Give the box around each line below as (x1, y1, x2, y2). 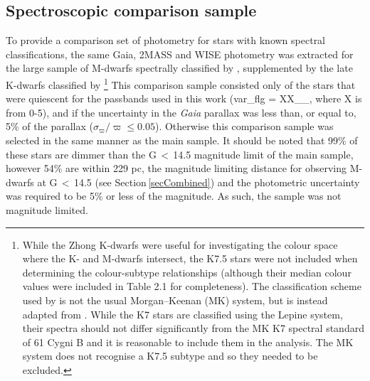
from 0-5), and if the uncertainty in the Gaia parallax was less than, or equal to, (6, 104, 356, 119)
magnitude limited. (6, 202, 88, 217)
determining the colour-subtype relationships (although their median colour (22, 264, 351, 279)
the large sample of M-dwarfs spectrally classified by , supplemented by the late (6, 60, 353, 75)
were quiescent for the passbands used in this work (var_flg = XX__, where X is (6, 91, 362, 106)
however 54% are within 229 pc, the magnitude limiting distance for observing (6, 161, 347, 176)
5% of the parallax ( (6, 119, 93, 134)
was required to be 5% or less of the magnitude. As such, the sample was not (6, 188, 342, 203)
